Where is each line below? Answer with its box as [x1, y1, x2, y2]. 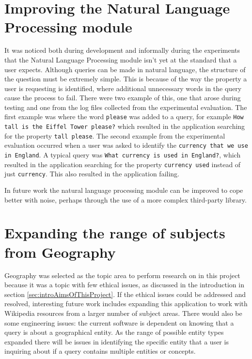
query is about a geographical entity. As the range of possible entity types [4, 327, 224, 337]
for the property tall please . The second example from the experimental [4, 130, 225, 140]
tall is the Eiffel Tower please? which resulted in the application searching [4, 121, 245, 131]
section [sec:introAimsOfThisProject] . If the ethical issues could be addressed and [4, 289, 246, 299]
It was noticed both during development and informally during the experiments [4, 45, 240, 55]
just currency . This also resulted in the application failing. [4, 169, 180, 179]
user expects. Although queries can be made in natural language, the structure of [4, 64, 246, 74]
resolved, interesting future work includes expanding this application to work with [4, 298, 248, 309]
